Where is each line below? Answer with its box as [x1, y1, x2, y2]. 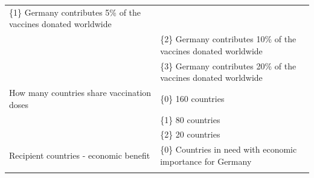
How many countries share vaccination [9, 86, 152, 99]
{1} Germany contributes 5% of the [9, 5, 141, 18]
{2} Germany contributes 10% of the [160, 33, 296, 45]
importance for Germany [160, 154, 252, 167]
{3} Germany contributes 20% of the [160, 59, 296, 72]
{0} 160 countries [160, 92, 225, 104]
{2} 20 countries [160, 128, 220, 141]
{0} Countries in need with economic [160, 143, 297, 156]
